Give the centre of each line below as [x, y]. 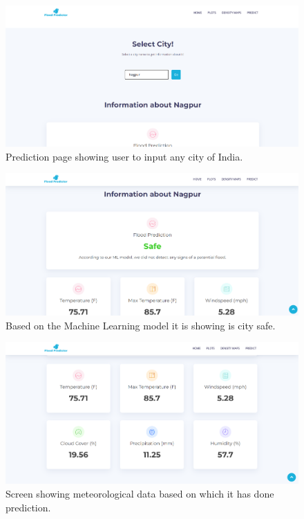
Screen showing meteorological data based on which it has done [140, 494]
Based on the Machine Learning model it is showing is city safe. [141, 325]
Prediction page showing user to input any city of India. [124, 156]
